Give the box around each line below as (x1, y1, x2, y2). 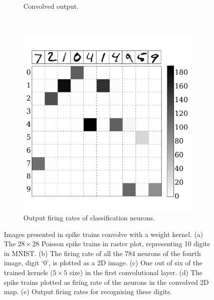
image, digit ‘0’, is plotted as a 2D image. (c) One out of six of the (4, 257, 203, 268)
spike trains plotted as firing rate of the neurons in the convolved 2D (4, 277, 209, 287)
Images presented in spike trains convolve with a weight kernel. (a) (4, 229, 203, 239)
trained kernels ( (4, 267, 53, 278)
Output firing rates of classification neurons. (23, 213, 155, 223)
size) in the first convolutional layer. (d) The (69, 267, 203, 278)
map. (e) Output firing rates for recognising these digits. (4, 286, 172, 297)
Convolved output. (23, 1, 79, 11)
